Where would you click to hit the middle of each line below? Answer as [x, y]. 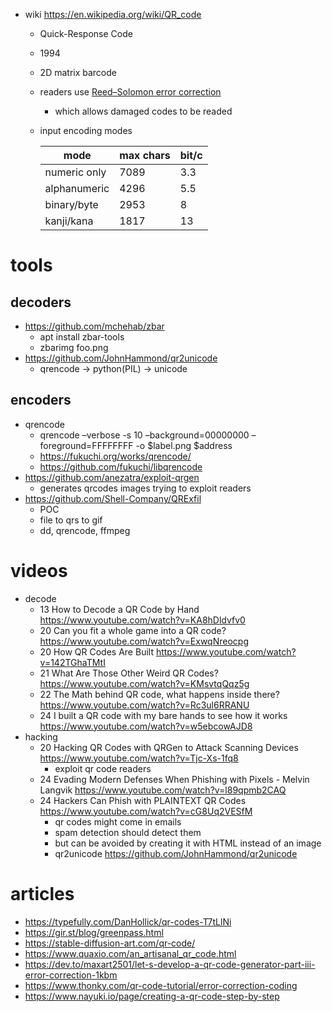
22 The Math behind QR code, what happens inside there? [159, 694]
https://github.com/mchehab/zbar [94, 326]
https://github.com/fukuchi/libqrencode [121, 466]
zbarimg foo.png [74, 347]
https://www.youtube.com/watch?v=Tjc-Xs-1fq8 [139, 758]
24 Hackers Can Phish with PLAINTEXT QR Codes [143, 800]
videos [39, 571]
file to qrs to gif [71, 520]
